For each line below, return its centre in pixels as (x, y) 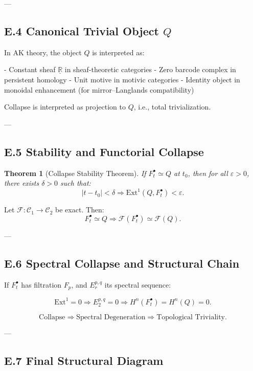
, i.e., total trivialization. (172, 107)
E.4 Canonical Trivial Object (82, 30)
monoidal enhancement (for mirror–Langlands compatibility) (99, 89)
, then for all (208, 173)
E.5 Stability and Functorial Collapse (104, 151)
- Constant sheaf (30, 69)
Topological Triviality (191, 317)
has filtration (41, 284)
